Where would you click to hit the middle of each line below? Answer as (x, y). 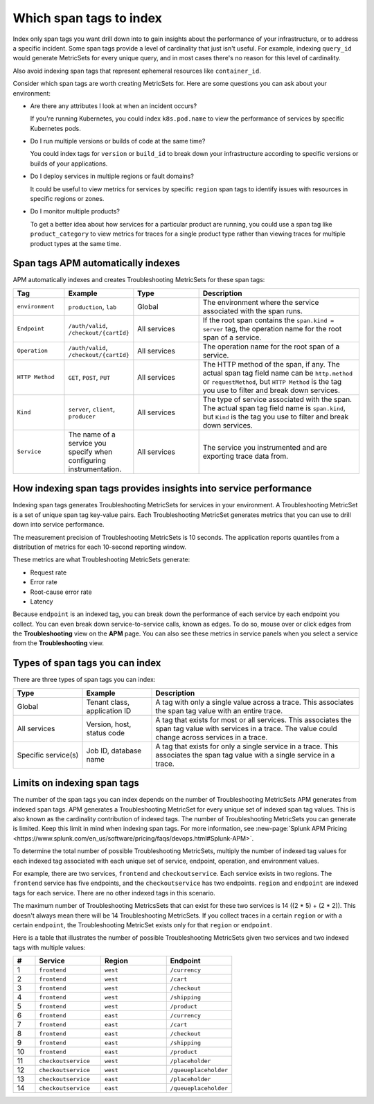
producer (82, 417)
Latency (42, 601)
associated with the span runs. (252, 310)
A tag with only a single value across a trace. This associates (255, 702)
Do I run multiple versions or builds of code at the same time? (118, 141)
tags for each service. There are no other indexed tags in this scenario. (114, 893)
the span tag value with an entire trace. (219, 710)
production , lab (92, 306)
